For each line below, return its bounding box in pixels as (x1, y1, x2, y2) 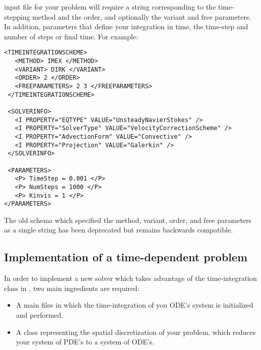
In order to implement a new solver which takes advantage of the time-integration (4, 273, 257, 283)
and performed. (16, 310, 64, 320)
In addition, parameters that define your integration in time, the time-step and (4, 21, 248, 32)
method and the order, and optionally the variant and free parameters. (32, 11, 251, 22)
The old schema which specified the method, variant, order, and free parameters (4, 214, 252, 225)
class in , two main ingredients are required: (4, 282, 139, 293)
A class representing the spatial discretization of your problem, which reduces (16, 326, 256, 337)
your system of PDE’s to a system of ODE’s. (16, 336, 154, 347)
